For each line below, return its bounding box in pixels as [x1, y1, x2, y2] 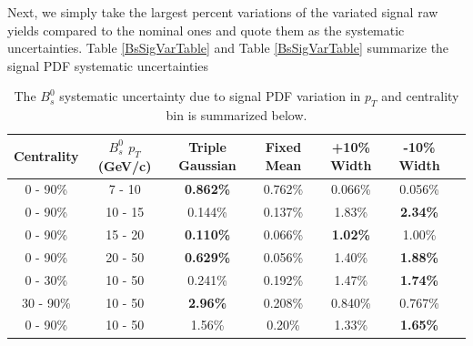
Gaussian [178, 155, 236, 174]
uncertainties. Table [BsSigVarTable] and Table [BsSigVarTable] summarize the [7, 38, 449, 57]
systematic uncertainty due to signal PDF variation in [59, 86, 361, 106]
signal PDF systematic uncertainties [7, 56, 209, 75]
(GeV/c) [97, 156, 152, 175]
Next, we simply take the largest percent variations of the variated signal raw [7, 3, 438, 21]
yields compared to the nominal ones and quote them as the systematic [7, 20, 405, 39]
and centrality [381, 86, 459, 106]
